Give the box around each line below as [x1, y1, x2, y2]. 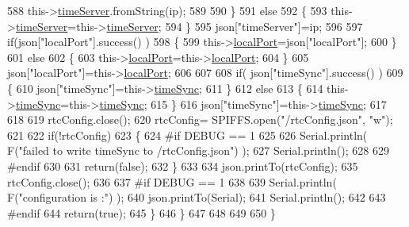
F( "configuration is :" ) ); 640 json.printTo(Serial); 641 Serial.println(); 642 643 [7, 189, 386, 206]
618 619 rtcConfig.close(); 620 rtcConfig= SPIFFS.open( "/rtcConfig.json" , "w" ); [7, 111, 393, 128]
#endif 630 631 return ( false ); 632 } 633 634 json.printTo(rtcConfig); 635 [7, 157, 358, 174]
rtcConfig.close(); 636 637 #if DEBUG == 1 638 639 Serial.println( [7, 173, 337, 190]
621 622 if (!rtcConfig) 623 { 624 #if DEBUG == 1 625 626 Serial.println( [7, 126, 368, 143]
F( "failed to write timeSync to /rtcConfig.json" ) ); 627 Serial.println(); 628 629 [7, 142, 389, 159]
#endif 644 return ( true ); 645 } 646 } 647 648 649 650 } [7, 204, 276, 221]
